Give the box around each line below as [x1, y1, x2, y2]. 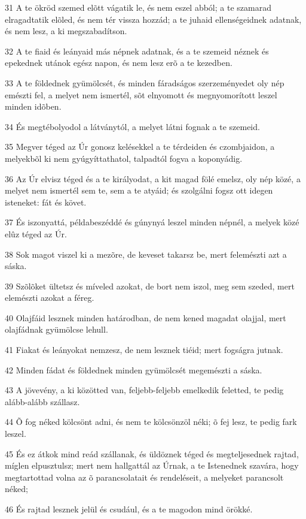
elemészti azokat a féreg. [5, 291, 94, 304]
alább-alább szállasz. [5, 395, 80, 408]
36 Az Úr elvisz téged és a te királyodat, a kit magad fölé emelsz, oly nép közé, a [5, 172, 301, 185]
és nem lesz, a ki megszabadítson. [5, 25, 127, 37]
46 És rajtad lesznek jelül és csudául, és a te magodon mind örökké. [5, 503, 253, 515]
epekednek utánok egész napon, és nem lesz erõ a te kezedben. [5, 56, 232, 69]
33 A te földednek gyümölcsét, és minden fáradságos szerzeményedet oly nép [5, 76, 284, 89]
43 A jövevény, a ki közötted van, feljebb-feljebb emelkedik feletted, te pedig [5, 384, 284, 396]
